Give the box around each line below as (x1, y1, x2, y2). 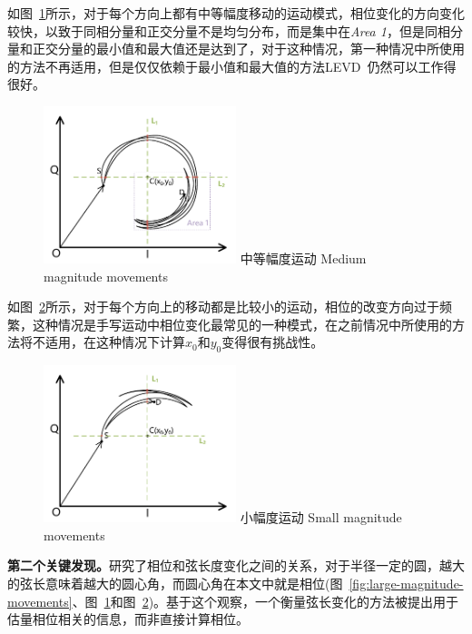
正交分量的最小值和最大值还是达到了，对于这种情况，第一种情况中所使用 (32, 39, 465, 58)
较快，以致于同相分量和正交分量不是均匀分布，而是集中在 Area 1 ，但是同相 (7, 21, 450, 40)
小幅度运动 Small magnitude (240, 508, 402, 527)
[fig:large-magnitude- (349, 574, 464, 593)
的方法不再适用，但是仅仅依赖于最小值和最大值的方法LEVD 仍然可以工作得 (7, 56, 457, 75)
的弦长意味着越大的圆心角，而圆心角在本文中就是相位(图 (7, 574, 343, 593)
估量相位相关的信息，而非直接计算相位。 (7, 609, 249, 629)
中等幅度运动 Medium (240, 249, 367, 268)
